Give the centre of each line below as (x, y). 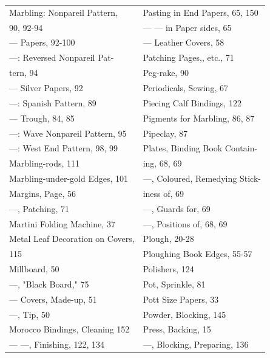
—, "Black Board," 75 (49, 284)
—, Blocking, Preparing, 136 (196, 344)
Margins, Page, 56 (42, 193)
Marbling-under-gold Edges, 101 (69, 178)
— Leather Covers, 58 (184, 42)
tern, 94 (24, 73)
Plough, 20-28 (168, 239)
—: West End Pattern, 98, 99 (64, 148)
